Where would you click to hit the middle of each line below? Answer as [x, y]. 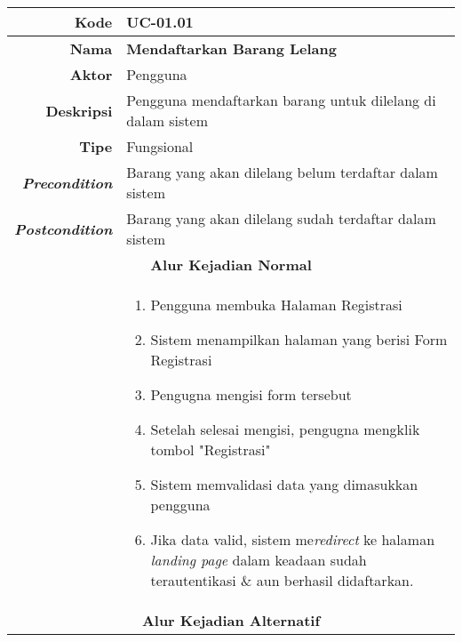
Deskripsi [79, 110]
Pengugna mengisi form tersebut [251, 394]
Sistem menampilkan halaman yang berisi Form [299, 339]
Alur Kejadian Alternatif [231, 620]
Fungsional [160, 146]
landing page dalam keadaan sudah [259, 560]
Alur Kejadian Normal [231, 265]
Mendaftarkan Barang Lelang [231, 48]
